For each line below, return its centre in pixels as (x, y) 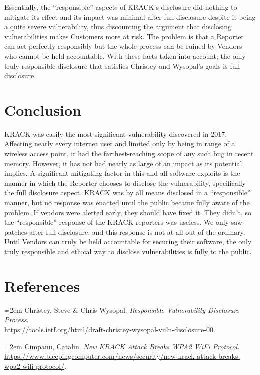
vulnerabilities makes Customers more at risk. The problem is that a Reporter (124, 36)
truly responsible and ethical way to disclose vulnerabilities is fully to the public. (128, 251)
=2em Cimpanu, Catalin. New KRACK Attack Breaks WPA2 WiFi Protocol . (122, 346)
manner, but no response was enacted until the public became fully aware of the (127, 203)
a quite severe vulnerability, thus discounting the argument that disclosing (118, 26)
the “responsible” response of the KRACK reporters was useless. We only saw (123, 222)
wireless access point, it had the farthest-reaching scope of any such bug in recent (129, 153)
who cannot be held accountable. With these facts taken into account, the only (125, 55)
